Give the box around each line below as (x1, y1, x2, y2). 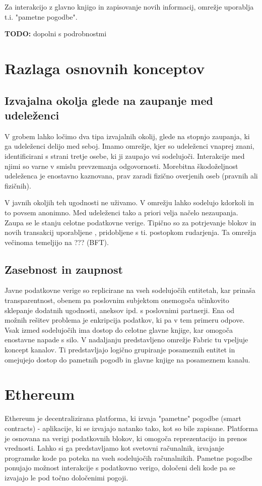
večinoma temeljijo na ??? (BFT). (5, 236, 109, 247)
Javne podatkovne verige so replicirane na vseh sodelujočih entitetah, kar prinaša (5, 285, 255, 295)
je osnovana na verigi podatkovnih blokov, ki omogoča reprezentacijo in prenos (5, 433, 247, 443)
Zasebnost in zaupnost (5, 261, 123, 277)
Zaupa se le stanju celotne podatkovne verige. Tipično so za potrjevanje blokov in (5, 217, 256, 227)
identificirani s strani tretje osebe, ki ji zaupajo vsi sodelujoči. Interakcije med (5, 150, 245, 161)
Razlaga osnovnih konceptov (5, 57, 205, 78)
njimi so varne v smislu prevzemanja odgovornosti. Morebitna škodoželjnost (5, 160, 238, 171)
